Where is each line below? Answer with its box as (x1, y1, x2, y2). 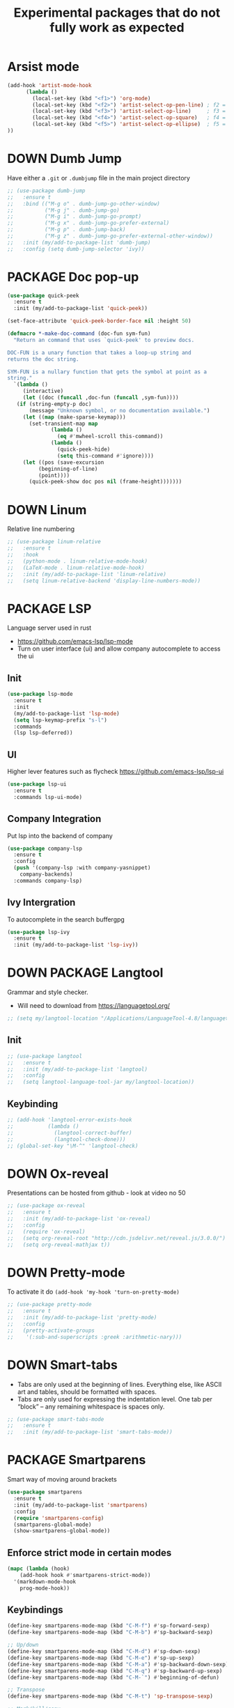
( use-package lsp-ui (7, 781, 68, 788)
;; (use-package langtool (7, 1053, 82, 1059)
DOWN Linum (7, 502, 87, 518)
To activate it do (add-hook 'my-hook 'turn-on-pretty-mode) (7, 1287, 180, 1296)
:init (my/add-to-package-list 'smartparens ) (13, 1501, 148, 1509)
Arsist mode (7, 59, 80, 75)
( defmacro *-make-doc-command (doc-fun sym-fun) (7, 330, 151, 337)
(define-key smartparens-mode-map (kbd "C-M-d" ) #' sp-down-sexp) (7, 1648, 201, 1655)
